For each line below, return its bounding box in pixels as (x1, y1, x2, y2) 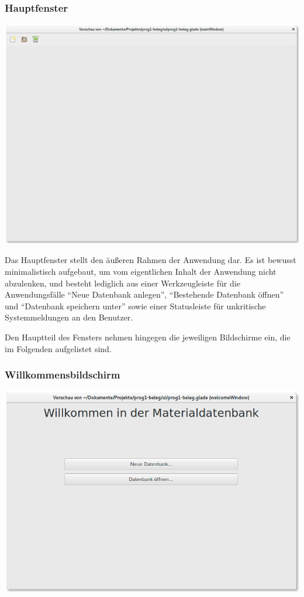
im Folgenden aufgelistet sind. (5, 342, 112, 354)
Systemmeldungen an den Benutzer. (5, 311, 133, 323)
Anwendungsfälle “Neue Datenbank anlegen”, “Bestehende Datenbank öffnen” (5, 288, 284, 301)
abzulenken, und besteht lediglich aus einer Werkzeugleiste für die (5, 277, 240, 289)
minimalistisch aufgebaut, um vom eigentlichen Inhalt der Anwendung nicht (5, 265, 277, 277)
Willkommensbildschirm (5, 367, 120, 382)
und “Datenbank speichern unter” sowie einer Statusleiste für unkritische (5, 299, 266, 312)
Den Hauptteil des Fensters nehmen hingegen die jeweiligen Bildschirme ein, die (5, 330, 291, 343)
